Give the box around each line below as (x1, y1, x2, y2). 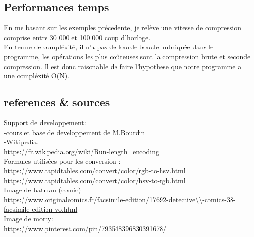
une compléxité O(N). (4, 71, 69, 81)
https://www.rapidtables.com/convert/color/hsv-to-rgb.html (4, 175, 185, 185)
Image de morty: (4, 213, 53, 223)
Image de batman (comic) (4, 185, 81, 195)
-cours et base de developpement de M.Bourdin (4, 127, 145, 137)
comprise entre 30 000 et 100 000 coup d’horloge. (4, 32, 151, 42)
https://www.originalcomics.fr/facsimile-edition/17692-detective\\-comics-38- (4, 194, 236, 204)
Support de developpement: (4, 117, 86, 127)
